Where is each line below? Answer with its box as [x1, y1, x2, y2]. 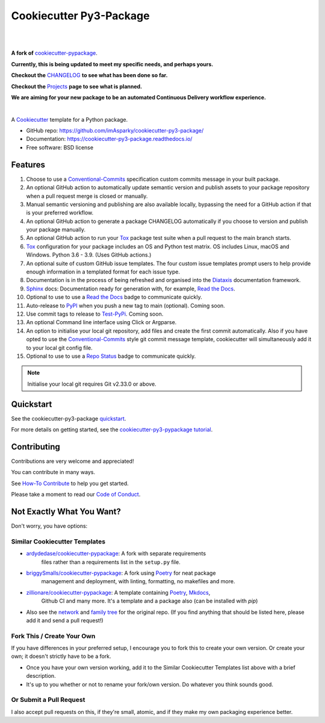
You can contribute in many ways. [11, 469, 96, 476]
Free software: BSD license [26, 143, 93, 151]
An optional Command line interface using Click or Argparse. [26, 319, 177, 326]
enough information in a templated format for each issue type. [26, 268, 181, 275]
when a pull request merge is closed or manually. [26, 192, 148, 199]
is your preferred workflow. [26, 209, 94, 216]
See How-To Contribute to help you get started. [11, 480, 129, 487]
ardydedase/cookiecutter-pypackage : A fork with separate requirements [26, 550, 206, 557]
